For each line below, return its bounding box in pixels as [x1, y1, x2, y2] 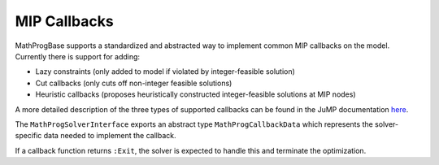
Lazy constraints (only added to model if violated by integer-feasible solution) [35, 67, 296, 76]
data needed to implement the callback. [43, 131, 176, 141]
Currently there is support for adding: [15, 51, 141, 61]
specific [15, 131, 42, 141]
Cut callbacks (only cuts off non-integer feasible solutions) [35, 78, 233, 88]
